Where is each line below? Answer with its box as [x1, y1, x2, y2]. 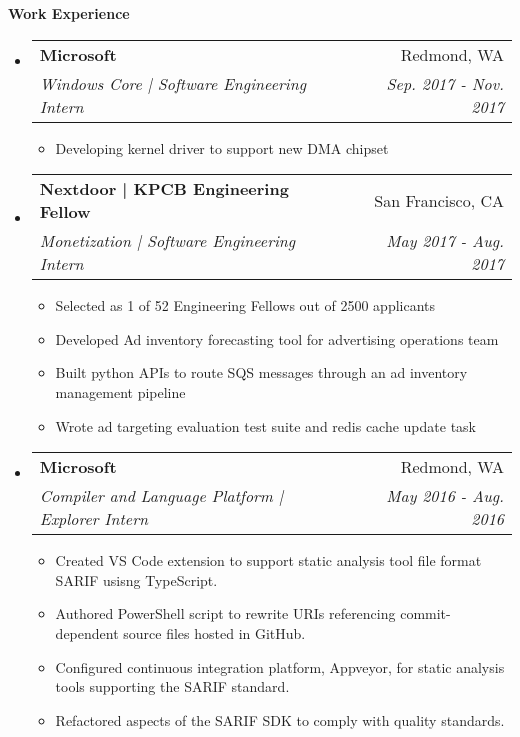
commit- [400, 603, 451, 624]
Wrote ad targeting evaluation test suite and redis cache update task [55, 415, 477, 436]
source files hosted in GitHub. [123, 622, 306, 643]
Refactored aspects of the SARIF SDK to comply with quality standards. [55, 709, 505, 730]
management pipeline [55, 381, 186, 402]
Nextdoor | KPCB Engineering [39, 177, 289, 201]
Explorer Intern [39, 507, 148, 531]
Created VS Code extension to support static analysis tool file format [55, 550, 482, 571]
